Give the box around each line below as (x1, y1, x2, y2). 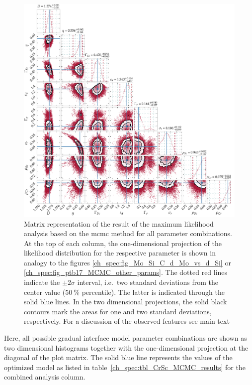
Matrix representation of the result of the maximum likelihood (24, 218, 214, 229)
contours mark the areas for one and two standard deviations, (24, 306, 212, 316)
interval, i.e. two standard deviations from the (77, 277, 218, 287)
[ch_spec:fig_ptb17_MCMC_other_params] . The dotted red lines (24, 267, 228, 277)
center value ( (24, 286, 66, 297)
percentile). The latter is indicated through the (82, 286, 225, 297)
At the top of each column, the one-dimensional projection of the (24, 238, 222, 248)
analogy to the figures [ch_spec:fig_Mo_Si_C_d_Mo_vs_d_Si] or (24, 257, 231, 267)
